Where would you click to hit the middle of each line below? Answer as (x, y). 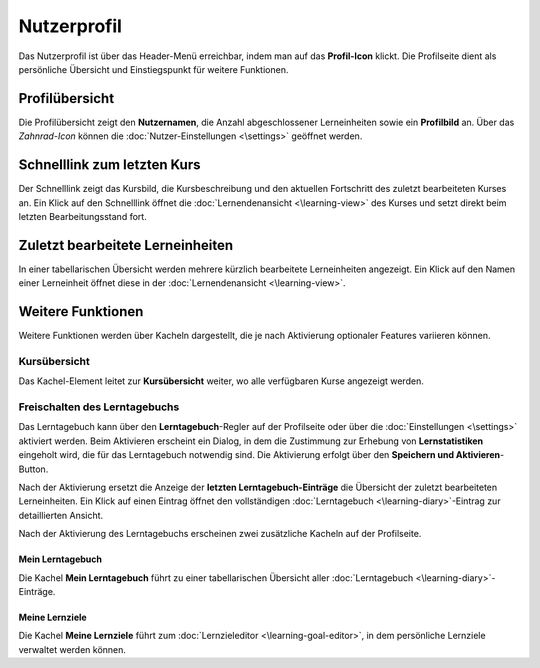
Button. (33, 469)
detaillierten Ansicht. (61, 515)
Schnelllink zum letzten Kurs (109, 165)
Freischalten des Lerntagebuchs (99, 407)
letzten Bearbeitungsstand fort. (82, 216)
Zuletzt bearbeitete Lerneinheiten (126, 245)
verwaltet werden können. (72, 649)
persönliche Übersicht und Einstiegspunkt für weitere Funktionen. (153, 69)
